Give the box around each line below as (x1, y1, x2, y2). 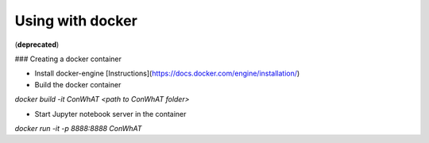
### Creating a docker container (14, 54, 122, 64)
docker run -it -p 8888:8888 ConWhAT (14, 123, 142, 133)
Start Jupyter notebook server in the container (34, 109, 187, 118)
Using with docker (14, 12, 138, 29)
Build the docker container (34, 79, 122, 89)
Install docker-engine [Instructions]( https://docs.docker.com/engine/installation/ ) (34, 68, 300, 79)
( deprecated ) (14, 40, 60, 49)
